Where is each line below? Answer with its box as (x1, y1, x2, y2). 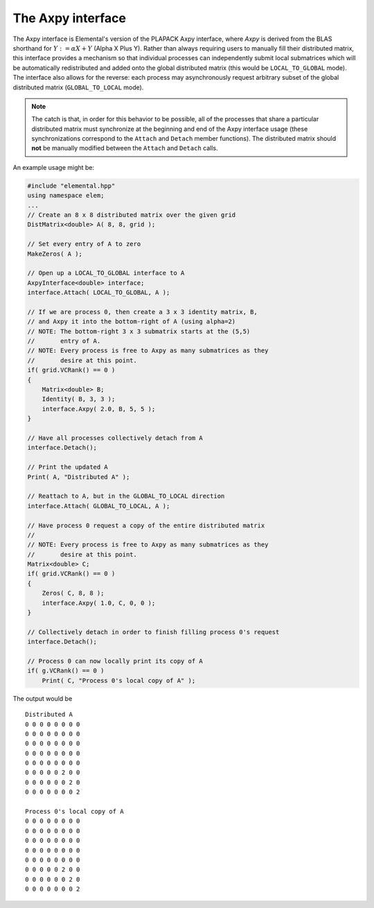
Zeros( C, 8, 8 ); (42, 589, 105, 597)
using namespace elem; (27, 191, 105, 200)
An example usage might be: (12, 163, 95, 171)
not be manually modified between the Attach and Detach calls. (31, 144, 218, 152)
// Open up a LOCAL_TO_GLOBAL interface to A (27, 269, 185, 277)
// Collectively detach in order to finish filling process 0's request (27, 628, 280, 636)
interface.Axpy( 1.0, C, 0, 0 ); (42, 599, 156, 606)
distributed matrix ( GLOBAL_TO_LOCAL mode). (12, 83, 144, 91)
